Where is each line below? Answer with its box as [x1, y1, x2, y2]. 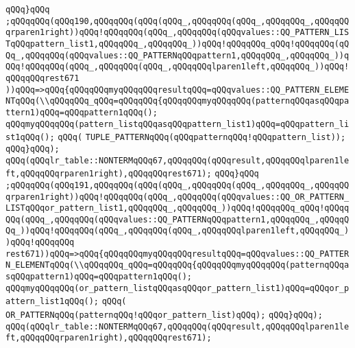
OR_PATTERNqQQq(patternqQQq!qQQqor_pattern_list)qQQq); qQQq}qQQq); [5, 310, 323, 321]
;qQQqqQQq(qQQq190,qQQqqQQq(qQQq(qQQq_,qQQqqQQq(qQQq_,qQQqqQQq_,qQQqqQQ [5, 16, 350, 26]
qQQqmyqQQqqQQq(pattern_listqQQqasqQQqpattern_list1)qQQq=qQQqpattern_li [5, 119, 350, 129]
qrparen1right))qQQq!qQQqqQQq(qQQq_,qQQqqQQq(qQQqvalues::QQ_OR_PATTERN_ [5, 192, 350, 202]
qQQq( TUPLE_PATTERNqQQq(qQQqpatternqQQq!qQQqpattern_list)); [58, 132, 346, 143]
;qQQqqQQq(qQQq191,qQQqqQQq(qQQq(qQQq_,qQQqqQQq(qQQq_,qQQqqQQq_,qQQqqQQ [5, 180, 350, 190]
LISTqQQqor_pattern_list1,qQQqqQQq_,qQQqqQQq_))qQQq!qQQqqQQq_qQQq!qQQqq [5, 203, 350, 213]
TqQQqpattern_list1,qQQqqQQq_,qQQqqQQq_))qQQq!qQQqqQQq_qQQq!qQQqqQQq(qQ [5, 38, 350, 49]
